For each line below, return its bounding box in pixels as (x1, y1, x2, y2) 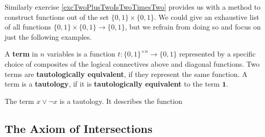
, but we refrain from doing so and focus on (125, 21, 261, 32)
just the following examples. (5, 31, 92, 42)
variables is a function (46, 48, 115, 59)
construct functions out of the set (5, 11, 109, 22)
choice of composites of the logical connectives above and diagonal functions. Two (5, 58, 260, 69)
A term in (5, 48, 38, 59)
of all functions (5, 21, 52, 32)
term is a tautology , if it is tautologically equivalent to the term (5, 78, 220, 89)
